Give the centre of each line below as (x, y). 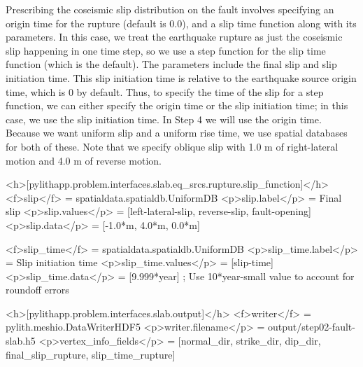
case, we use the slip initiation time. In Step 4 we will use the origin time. (164, 119)
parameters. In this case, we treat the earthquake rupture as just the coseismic (174, 37)
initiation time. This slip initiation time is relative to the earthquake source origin (181, 77)
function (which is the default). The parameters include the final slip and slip (171, 64)
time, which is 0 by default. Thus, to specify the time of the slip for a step (165, 91)
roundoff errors (37, 290)
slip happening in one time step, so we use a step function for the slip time (166, 50)
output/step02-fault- (311, 327)
